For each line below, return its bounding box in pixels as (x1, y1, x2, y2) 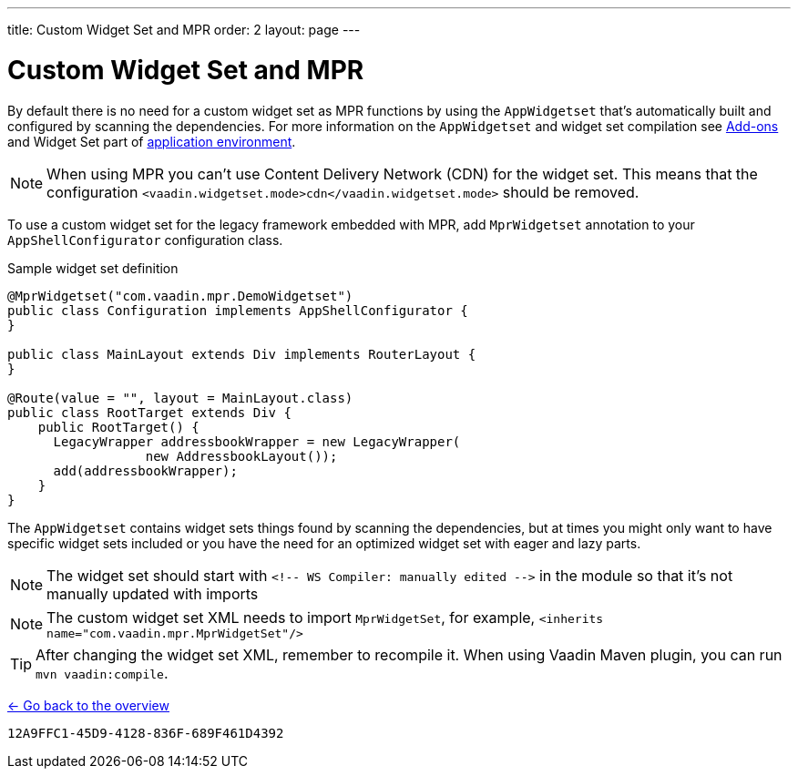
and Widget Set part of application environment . (7, 133, 296, 149)
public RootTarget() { (37, 419, 199, 434)
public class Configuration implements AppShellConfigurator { (7, 302, 468, 318)
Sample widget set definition (7, 260, 179, 276)
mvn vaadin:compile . (36, 663, 169, 682)
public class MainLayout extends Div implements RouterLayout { (7, 346, 476, 362)
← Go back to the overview (7, 697, 169, 713)
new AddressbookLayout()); (145, 448, 338, 464)
